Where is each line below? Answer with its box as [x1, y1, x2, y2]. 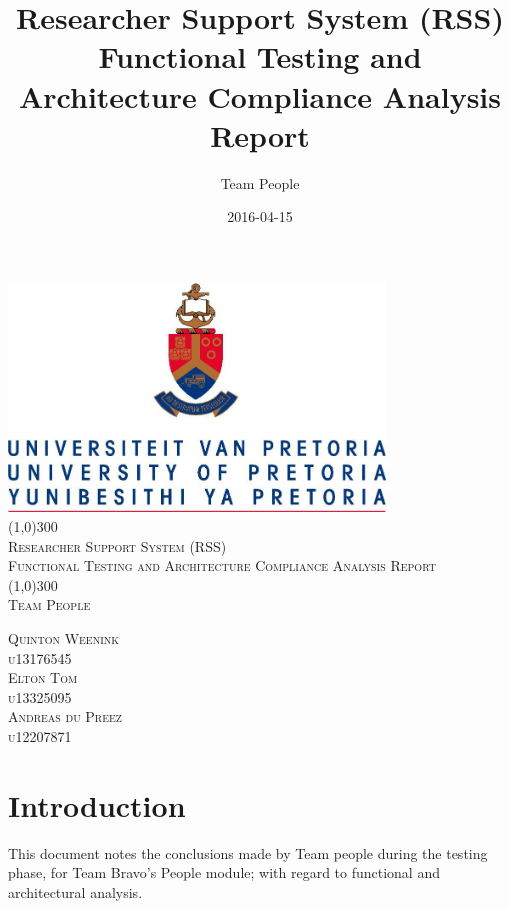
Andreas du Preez [8, 706, 122, 727]
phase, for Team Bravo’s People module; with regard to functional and [8, 862, 440, 883]
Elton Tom [8, 667, 78, 688]
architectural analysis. [8, 881, 143, 902]
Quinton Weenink [8, 628, 120, 648]
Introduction [8, 784, 186, 825]
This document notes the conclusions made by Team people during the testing [8, 842, 488, 863]
